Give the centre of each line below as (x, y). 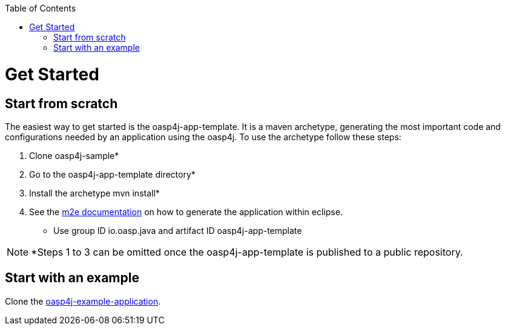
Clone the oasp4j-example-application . (83, 301)
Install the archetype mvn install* (94, 193)
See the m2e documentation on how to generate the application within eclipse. (186, 212)
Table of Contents (41, 8)
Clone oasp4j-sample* (74, 155)
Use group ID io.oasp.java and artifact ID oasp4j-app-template (178, 230)
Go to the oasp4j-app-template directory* (112, 174)
